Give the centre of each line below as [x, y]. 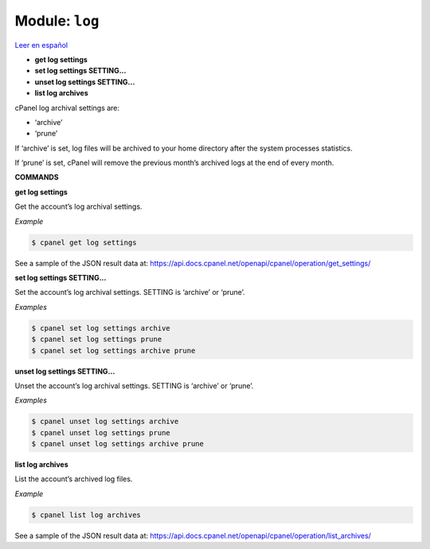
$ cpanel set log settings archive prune [113, 350]
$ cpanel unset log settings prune [101, 433]
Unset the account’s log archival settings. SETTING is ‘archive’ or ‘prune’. [134, 386]
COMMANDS [37, 177]
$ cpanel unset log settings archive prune [118, 444]
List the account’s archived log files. [74, 479]
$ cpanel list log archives [86, 515]
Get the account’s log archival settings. [78, 206]
